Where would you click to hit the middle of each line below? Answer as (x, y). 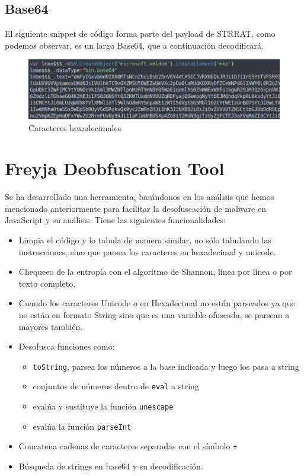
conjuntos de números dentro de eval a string (116, 386)
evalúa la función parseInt (82, 426)
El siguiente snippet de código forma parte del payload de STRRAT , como (140, 34)
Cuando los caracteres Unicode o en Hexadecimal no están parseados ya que (157, 303)
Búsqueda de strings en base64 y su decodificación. (111, 466)
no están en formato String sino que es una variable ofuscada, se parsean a (154, 315)
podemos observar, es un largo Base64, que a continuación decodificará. (134, 45)
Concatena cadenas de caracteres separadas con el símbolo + (128, 446)
